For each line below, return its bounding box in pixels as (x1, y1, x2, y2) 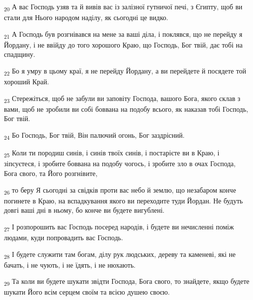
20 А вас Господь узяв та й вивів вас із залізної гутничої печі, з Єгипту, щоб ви (4, 1, 243, 13)
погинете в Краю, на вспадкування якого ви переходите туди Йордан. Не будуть (4, 195, 243, 205)
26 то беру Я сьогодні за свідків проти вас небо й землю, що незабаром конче (4, 184, 236, 196)
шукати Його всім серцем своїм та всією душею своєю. (4, 287, 170, 297)
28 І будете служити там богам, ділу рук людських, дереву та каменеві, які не (4, 249, 236, 260)
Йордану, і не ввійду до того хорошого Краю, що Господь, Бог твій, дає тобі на (4, 39, 243, 50)
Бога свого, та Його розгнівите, (4, 168, 98, 178)
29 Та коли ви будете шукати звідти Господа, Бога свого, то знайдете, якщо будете (4, 276, 250, 288)
